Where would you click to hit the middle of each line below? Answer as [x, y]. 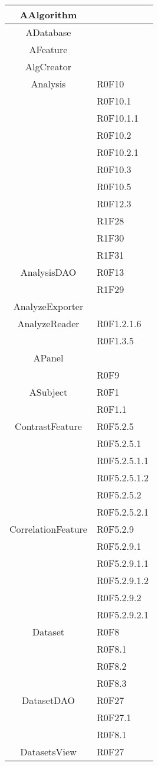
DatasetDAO [48, 700]
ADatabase [48, 32]
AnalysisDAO [48, 272]
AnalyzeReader [48, 323]
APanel [48, 358]
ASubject [48, 392]
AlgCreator [48, 66]
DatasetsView [48, 752]
